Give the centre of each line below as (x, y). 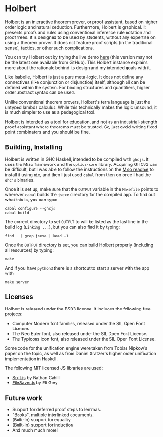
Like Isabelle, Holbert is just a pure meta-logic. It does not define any (74, 77)
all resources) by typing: (29, 250)
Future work (24, 398)
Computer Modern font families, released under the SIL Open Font (78, 323)
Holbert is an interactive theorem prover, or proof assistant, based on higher (81, 22)
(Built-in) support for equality (41, 420)
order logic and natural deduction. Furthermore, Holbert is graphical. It (75, 27)
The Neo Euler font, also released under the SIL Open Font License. (80, 333)
